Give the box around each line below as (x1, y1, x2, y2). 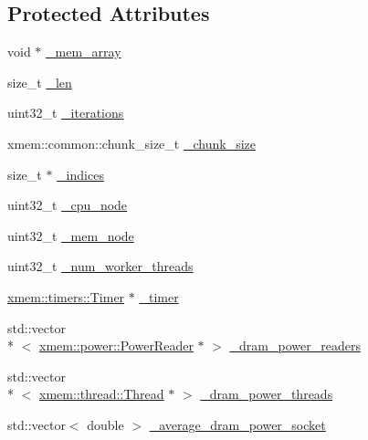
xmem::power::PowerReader (39, 336, 194, 355)
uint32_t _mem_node (7, 225, 134, 245)
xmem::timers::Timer (7, 287, 125, 306)
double (87, 414, 124, 434)
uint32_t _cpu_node (7, 195, 128, 215)
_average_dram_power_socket (149, 414, 326, 434)
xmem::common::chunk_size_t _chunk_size (7, 133, 256, 152)
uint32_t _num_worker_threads (7, 257, 194, 276)
